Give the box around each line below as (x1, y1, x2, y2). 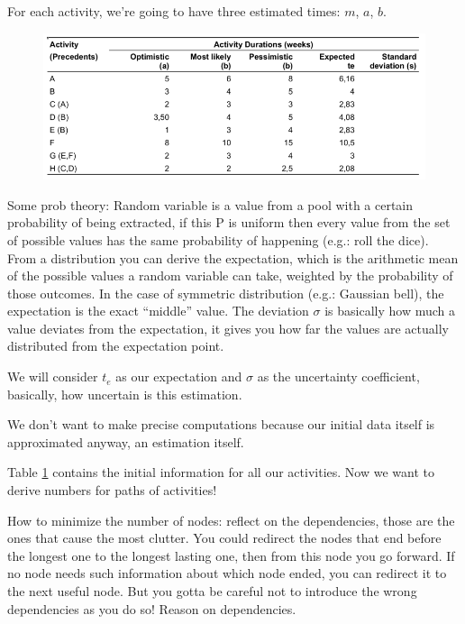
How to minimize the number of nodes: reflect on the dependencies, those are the (7, 510, 455, 529)
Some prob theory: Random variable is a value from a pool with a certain (7, 195, 414, 214)
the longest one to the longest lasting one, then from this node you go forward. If (7, 546, 455, 564)
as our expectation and (115, 367, 242, 386)
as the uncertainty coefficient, (257, 367, 420, 386)
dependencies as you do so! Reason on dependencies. (7, 599, 296, 618)
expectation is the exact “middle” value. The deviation (7, 301, 309, 320)
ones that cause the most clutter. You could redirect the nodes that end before (7, 528, 442, 547)
